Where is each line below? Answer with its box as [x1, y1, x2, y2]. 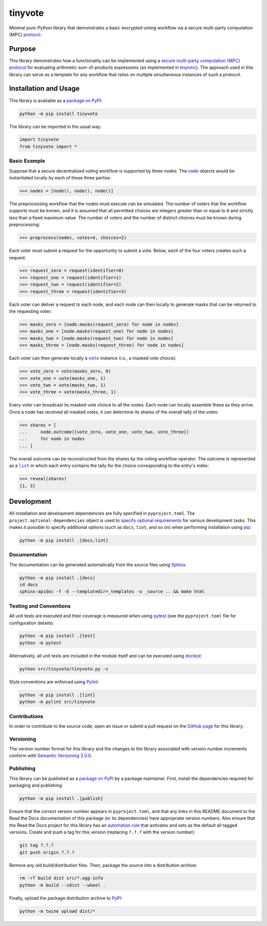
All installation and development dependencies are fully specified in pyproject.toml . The [9, 511, 195, 517]
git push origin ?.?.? [19, 849, 75, 855]
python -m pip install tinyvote [19, 111, 98, 116]
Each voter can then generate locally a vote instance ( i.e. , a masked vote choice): [9, 355, 177, 361]
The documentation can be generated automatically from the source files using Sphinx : [9, 562, 187, 568]
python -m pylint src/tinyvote [19, 699, 96, 705]
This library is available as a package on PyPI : [9, 97, 102, 104]
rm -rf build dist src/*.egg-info [19, 875, 103, 881]
